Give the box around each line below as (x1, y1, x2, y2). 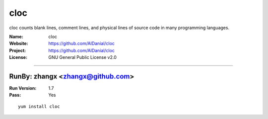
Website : (9, 40, 28, 46)
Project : (9, 47, 26, 53)
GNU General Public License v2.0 (48, 54, 117, 60)
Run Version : (9, 85, 37, 91)
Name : (9, 34, 23, 40)
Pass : (9, 92, 21, 98)
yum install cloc (18, 104, 60, 109)
